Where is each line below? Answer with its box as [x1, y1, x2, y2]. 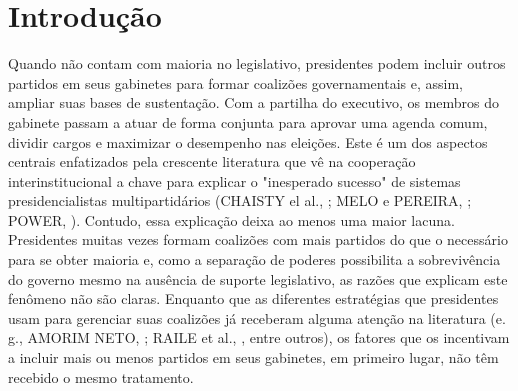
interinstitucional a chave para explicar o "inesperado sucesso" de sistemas [8, 170, 461, 191]
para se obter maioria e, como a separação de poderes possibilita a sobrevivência [8, 249, 501, 270]
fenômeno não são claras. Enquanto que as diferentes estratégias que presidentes [8, 288, 499, 309]
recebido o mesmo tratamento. [8, 366, 194, 387]
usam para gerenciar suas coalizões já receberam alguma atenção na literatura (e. [8, 307, 506, 328]
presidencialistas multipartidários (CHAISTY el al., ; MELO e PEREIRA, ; [8, 190, 472, 211]
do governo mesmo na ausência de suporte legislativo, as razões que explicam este [8, 268, 508, 289]
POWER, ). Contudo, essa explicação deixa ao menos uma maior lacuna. [8, 209, 455, 230]
